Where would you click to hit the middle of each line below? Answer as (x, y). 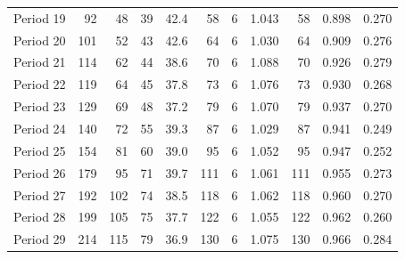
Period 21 (40, 62)
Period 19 (40, 17)
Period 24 (40, 128)
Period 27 (40, 194)
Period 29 (40, 239)
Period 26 (40, 172)
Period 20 (40, 40)
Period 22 (40, 84)
